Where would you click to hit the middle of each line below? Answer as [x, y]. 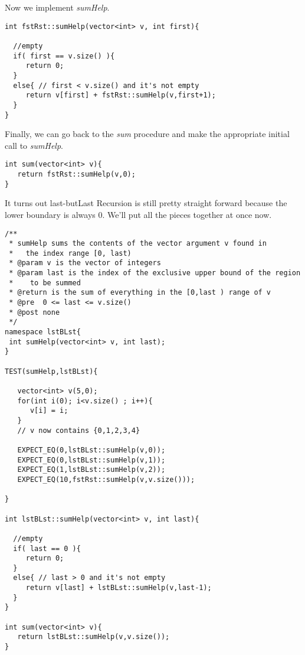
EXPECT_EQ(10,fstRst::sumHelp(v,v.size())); [106, 479]
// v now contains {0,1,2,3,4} [79, 430]
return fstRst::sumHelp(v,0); [76, 174]
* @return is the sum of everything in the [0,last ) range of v [140, 293]
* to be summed [45, 283]
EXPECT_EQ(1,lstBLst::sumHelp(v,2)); [91, 470]
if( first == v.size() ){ [64, 56]
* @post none [35, 312]
